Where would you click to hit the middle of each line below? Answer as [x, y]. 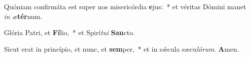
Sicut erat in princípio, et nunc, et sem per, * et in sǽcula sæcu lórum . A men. [122, 48]
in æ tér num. [23, 16]
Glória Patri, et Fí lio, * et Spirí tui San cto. [70, 32]
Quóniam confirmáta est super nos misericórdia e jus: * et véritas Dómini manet [125, 6]
